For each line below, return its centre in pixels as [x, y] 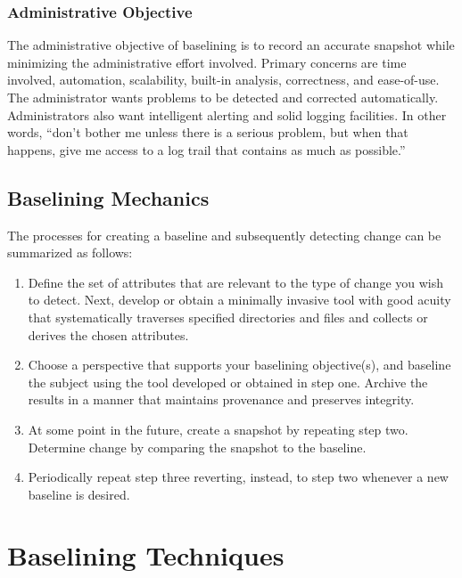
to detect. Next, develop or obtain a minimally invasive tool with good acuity [239, 300]
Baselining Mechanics [108, 197]
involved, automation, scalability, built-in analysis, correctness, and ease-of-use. [223, 80]
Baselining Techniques [146, 555]
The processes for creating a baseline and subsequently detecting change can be [224, 235]
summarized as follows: [70, 252]
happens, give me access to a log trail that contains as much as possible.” [206, 149]
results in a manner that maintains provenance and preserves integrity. [221, 399]
